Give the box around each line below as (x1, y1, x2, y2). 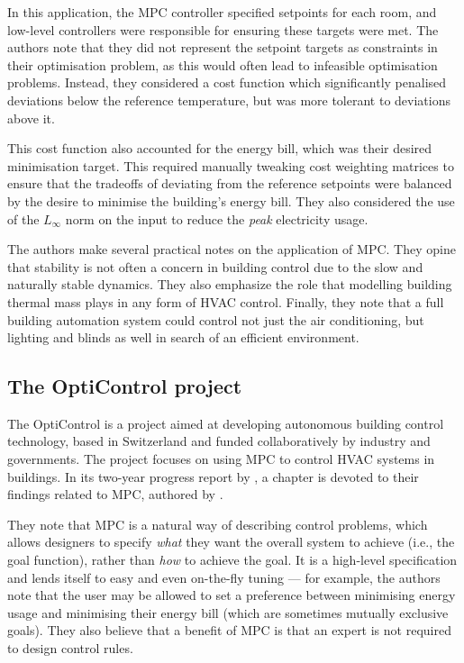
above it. (7, 108, 55, 127)
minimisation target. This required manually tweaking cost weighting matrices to (7, 156, 454, 175)
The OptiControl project (7, 372, 242, 400)
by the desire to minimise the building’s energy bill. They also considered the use (7, 191, 455, 210)
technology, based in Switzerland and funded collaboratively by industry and (7, 431, 431, 450)
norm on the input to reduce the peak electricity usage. (65, 209, 368, 228)
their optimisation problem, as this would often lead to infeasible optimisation (7, 55, 438, 74)
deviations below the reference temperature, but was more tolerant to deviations (7, 90, 450, 109)
